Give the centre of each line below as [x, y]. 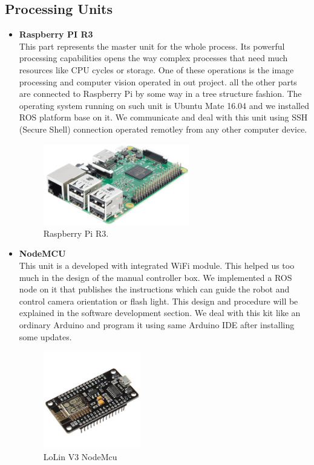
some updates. [45, 336]
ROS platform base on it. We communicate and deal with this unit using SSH [163, 117]
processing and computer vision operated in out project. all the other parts [158, 81]
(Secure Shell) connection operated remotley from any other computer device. [163, 129]
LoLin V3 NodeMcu [80, 456]
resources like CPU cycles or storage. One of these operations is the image [156, 69]
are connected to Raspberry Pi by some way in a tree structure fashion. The [160, 94]
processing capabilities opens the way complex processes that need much [153, 58]
